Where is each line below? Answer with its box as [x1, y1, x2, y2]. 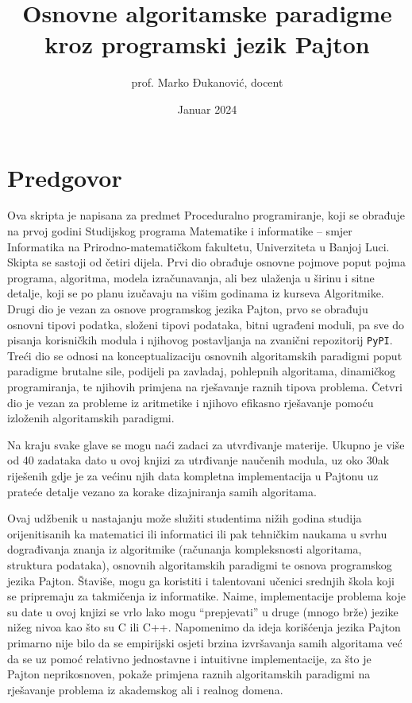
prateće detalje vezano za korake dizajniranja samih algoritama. [7, 483, 317, 499]
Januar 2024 [177, 100, 237, 117]
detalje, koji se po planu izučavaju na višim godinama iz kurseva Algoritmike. [7, 285, 384, 301]
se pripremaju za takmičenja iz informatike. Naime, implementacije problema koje [7, 588, 406, 604]
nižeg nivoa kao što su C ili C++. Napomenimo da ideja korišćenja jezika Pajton [7, 619, 401, 635]
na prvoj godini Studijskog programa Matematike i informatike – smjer [7, 223, 352, 239]
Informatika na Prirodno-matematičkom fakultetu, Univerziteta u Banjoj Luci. [7, 238, 390, 254]
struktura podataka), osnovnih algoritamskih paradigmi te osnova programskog [7, 556, 392, 573]
